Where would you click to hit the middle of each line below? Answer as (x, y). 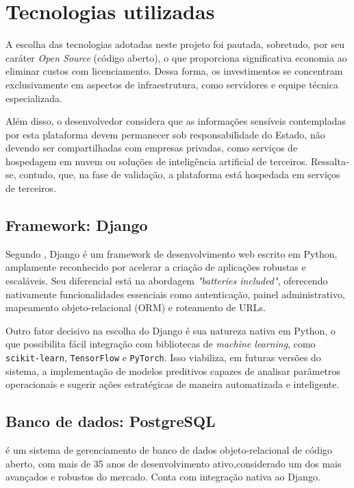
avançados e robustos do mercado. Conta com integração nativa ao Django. (163, 477)
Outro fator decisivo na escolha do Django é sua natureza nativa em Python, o (170, 330)
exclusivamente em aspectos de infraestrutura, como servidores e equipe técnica (172, 84)
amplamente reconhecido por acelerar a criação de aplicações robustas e (156, 267)
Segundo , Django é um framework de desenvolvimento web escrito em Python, (172, 253)
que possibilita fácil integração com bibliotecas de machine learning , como (161, 344)
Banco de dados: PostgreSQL (111, 421)
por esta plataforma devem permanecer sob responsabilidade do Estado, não (165, 134)
